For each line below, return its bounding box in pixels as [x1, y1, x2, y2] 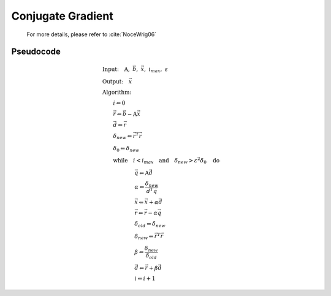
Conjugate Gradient [11, 9, 113, 23]
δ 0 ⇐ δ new [113, 145, 140, 153]
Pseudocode [11, 47, 61, 57]
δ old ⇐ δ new [134, 221, 165, 229]
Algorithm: [102, 89, 132, 96]
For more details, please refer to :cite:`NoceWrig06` [26, 31, 156, 38]
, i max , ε [144, 66, 169, 74]
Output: [102, 78, 124, 85]
